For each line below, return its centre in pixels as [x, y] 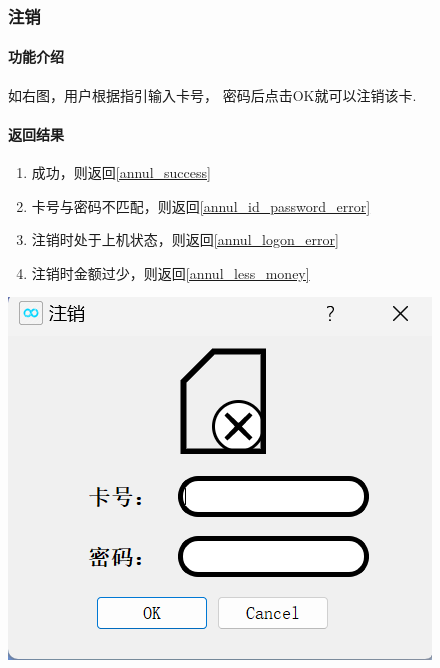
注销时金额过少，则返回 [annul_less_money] [170, 272]
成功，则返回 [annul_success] [121, 172]
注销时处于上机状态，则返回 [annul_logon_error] [185, 239]
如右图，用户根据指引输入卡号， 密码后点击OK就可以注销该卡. [212, 94]
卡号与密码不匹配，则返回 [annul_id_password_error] [201, 205]
